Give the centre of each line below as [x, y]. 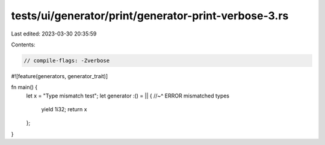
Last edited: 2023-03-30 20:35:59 [54, 34]
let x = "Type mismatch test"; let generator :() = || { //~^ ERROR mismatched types [128, 96]
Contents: [23, 45]
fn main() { [24, 87]
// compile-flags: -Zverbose [67, 60]
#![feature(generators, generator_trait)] [60, 76]
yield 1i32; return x [64, 110]
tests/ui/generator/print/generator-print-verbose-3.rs [150, 16]
